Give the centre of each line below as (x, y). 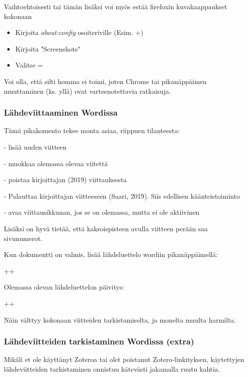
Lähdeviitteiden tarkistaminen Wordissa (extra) (99, 341)
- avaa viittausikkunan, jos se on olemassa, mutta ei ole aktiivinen (102, 212)
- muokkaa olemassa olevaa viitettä (56, 163)
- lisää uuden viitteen (35, 146)
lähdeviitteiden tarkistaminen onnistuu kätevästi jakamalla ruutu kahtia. (112, 368)
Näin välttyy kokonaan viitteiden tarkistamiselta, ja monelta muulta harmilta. (120, 319)
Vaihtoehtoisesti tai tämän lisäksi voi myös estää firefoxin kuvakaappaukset (116, 6)
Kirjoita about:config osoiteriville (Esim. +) (79, 32)
